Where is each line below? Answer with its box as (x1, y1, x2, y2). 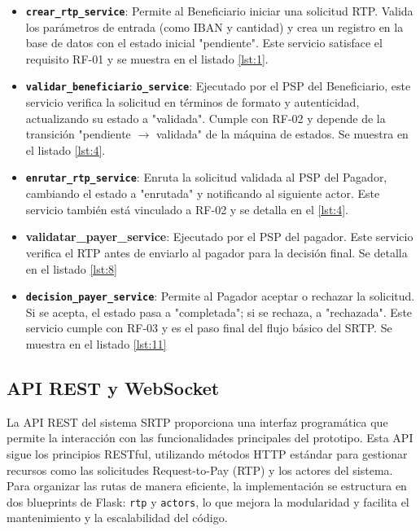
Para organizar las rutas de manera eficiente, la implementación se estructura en (7, 477, 407, 494)
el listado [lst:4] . (25, 141, 106, 158)
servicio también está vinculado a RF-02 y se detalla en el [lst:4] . (25, 200, 349, 217)
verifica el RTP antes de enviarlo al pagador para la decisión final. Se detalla (25, 244, 408, 261)
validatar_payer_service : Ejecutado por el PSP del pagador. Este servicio (25, 228, 413, 245)
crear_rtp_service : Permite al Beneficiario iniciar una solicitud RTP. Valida (25, 2, 413, 19)
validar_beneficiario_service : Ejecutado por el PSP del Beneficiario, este (25, 77, 411, 94)
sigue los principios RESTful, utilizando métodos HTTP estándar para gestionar (7, 445, 408, 462)
